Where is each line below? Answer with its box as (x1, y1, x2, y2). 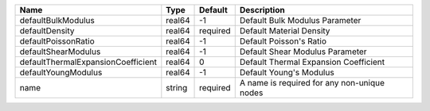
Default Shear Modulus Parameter (239, 46, 367, 57)
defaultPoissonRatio (19, 36, 95, 47)
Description (239, 5, 286, 15)
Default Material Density (239, 25, 330, 36)
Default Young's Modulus (239, 67, 334, 78)
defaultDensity (19, 25, 75, 36)
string (166, 82, 188, 93)
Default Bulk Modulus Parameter (239, 15, 362, 25)
